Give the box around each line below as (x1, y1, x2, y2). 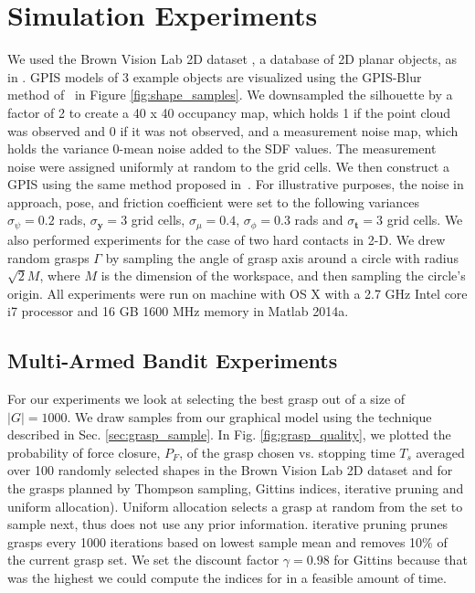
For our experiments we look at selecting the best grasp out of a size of (7, 389, 406, 408)
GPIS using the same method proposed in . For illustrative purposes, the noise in (7, 175, 464, 194)
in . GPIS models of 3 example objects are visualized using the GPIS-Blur (7, 67, 422, 86)
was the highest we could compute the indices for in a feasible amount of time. (7, 568, 447, 588)
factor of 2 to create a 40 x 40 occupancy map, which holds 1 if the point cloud (7, 102, 451, 122)
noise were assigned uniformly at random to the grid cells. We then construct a (7, 156, 449, 175)
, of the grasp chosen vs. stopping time (179, 442, 396, 461)
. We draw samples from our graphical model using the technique (67, 407, 432, 426)
